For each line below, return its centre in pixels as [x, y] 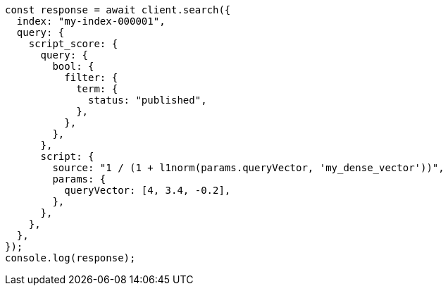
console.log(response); [70, 258]
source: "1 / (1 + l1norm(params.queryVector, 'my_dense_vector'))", [248, 168]
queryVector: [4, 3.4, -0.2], [148, 190]
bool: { [73, 66]
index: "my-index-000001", [91, 21]
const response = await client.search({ [118, 10]
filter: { [91, 78]
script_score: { [73, 44]
